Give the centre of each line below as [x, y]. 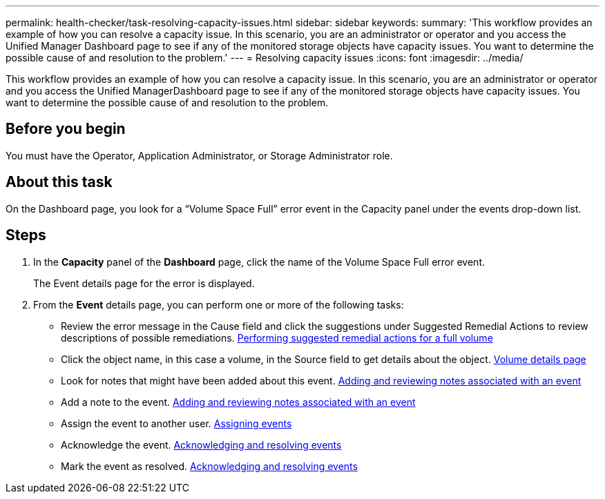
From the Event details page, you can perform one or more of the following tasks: [219, 304]
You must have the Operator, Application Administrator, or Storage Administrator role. [199, 155]
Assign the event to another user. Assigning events [176, 423]
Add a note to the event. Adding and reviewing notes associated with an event [238, 402]
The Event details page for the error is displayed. [144, 283]
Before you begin [66, 129]
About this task [59, 182]
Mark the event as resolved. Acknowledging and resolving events [209, 466]
